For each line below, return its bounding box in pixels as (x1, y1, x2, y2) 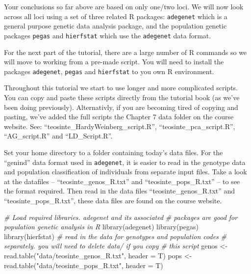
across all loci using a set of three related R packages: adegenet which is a (4, 11, 227, 21)
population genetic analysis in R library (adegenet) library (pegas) (4, 221, 199, 232)
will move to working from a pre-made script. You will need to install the (4, 56, 224, 67)
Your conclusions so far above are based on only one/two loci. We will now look (4, 1, 244, 11)
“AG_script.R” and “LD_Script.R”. (4, 131, 113, 141)
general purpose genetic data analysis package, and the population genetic (4, 21, 227, 31)
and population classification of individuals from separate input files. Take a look (4, 166, 247, 177)
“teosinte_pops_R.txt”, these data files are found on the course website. (4, 195, 222, 205)
